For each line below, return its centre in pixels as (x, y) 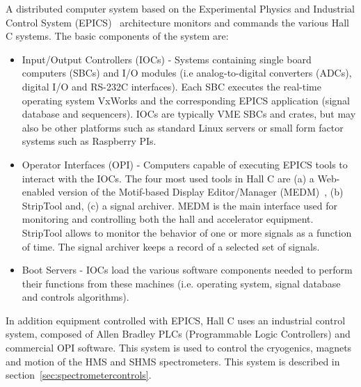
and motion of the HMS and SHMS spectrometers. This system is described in (173, 361)
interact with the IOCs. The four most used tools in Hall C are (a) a (168, 178)
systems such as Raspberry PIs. (89, 141)
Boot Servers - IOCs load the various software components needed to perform (187, 270)
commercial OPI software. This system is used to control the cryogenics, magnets (179, 348)
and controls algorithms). (75, 297)
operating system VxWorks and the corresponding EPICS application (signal (186, 100)
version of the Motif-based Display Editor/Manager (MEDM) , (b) (201, 192)
